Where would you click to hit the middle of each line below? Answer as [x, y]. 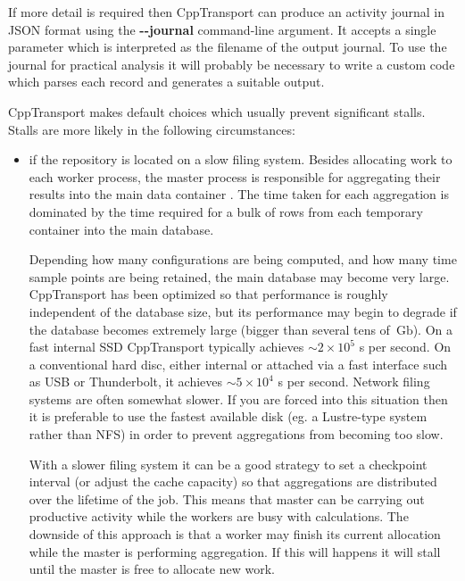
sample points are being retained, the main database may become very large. [239, 276]
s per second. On [405, 347]
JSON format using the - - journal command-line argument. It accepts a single [222, 29]
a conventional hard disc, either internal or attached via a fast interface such [238, 364]
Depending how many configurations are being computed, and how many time [243, 259]
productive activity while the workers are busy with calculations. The [219, 516]
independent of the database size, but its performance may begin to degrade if [243, 311]
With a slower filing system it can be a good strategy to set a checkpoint [228, 464]
